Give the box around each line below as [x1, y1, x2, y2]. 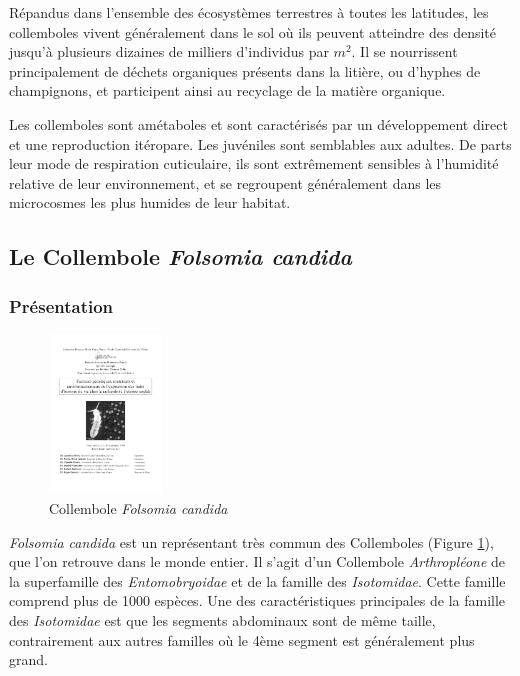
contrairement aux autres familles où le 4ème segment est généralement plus [9, 629, 475, 650]
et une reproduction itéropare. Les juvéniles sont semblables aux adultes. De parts [9, 133, 512, 154]
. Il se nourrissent [351, 41, 458, 62]
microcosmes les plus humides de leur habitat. [9, 192, 291, 213]
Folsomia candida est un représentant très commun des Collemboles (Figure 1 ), [9, 531, 494, 552]
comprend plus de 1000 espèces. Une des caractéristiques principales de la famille [9, 590, 506, 611]
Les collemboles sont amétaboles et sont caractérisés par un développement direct [9, 113, 508, 134]
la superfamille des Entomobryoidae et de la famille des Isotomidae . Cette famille [9, 570, 506, 591]
